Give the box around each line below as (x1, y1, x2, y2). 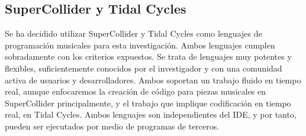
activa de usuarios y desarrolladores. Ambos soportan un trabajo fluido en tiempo (5, 73, 301, 86)
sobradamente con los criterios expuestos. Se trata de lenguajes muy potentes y (5, 50, 292, 63)
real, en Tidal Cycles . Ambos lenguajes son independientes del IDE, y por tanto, (5, 108, 297, 121)
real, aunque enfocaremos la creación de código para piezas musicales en (5, 85, 266, 98)
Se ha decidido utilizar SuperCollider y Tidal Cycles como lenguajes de (5, 27, 262, 40)
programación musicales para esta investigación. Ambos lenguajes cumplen (5, 38, 275, 51)
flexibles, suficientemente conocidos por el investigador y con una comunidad (5, 61, 282, 74)
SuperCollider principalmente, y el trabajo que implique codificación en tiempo (5, 96, 291, 109)
